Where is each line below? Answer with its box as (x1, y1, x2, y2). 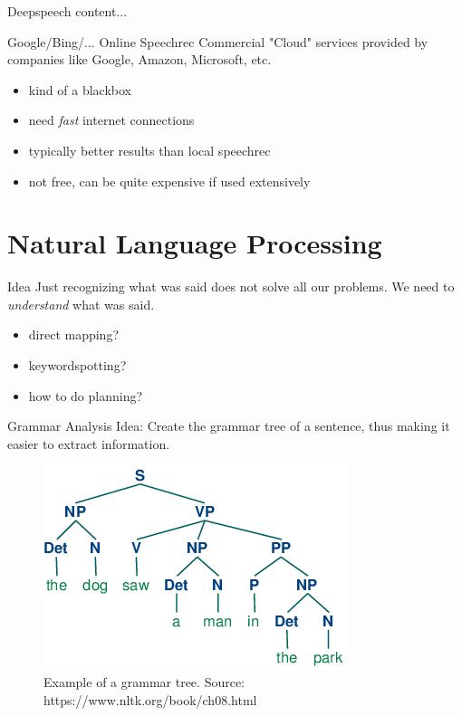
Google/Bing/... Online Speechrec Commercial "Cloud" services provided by (7, 32, 428, 51)
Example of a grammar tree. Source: (43, 673, 245, 692)
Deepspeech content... (7, 2, 128, 20)
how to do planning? (28, 386, 143, 405)
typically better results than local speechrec (28, 140, 271, 159)
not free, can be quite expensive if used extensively (28, 171, 311, 190)
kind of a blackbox (28, 80, 131, 99)
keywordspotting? (28, 356, 127, 375)
